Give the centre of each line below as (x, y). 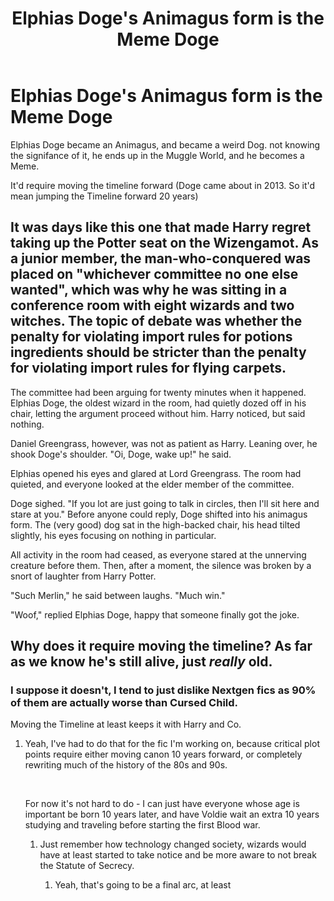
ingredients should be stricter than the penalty (158, 352)
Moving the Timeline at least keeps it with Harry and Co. (126, 724)
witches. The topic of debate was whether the (156, 321)
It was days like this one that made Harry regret (161, 227)
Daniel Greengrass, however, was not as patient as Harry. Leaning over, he (164, 443)
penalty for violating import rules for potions (151, 337)
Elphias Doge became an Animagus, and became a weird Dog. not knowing (165, 144)
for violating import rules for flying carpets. (148, 368)
